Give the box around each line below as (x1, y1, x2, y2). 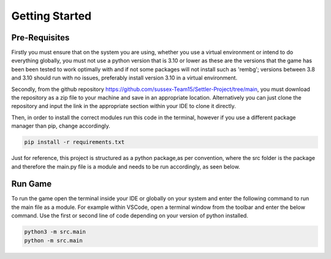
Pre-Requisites (11, 32, 70, 43)
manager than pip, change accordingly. (11, 122, 110, 129)
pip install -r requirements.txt (24, 139, 125, 146)
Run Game (11, 179, 52, 189)
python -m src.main (24, 237, 83, 244)
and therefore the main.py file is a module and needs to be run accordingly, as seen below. (11, 162, 240, 170)
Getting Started (11, 9, 92, 23)
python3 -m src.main (24, 228, 86, 235)
